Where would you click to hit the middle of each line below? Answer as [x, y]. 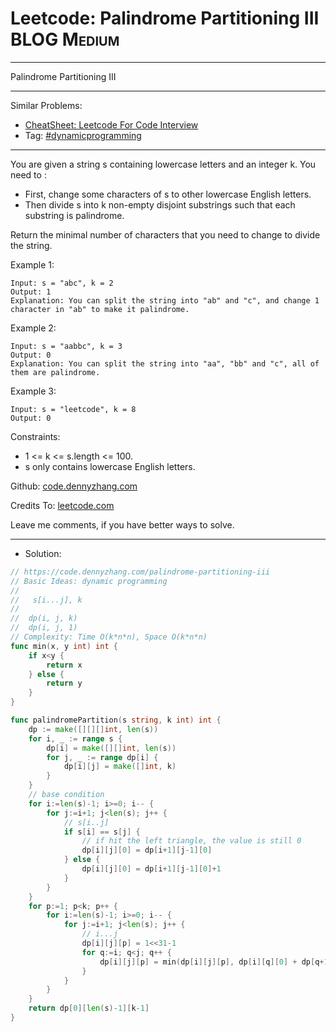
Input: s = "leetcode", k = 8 [73, 409]
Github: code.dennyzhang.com [74, 486]
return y [64, 683]
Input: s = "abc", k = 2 [62, 283]
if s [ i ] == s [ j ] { [102, 832]
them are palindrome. [55, 372]
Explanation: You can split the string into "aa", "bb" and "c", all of [165, 363]
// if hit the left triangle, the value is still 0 [191, 841]
